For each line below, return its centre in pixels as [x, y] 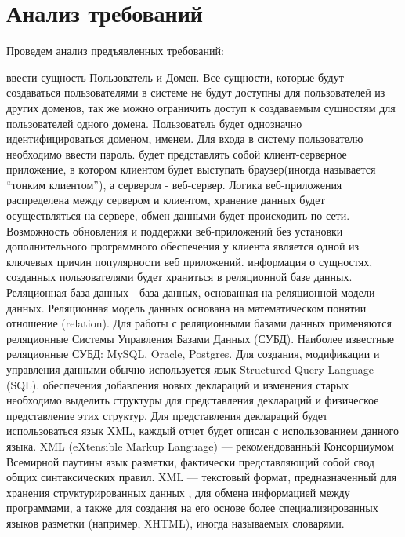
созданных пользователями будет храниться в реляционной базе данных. [179, 277]
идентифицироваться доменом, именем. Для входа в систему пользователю [185, 139]
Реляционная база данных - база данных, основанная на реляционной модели [191, 292]
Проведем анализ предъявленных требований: [115, 51]
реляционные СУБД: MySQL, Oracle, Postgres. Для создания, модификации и [193, 354]
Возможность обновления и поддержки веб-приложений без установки [175, 230]
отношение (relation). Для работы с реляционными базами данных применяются [199, 323]
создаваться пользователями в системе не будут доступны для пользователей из [196, 92]
